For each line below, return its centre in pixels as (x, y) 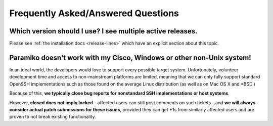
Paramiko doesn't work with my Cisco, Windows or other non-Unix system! (130, 57)
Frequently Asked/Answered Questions (94, 13)
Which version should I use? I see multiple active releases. (103, 31)
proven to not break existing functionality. (53, 117)
